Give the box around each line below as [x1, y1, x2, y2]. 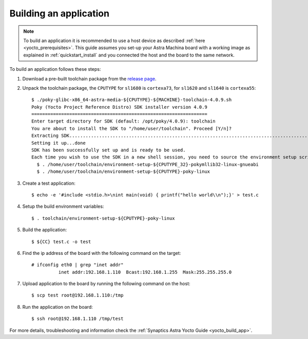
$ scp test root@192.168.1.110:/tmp [31, 292, 124, 298]
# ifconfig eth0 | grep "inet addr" [31, 262, 124, 268]
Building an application [9, 8, 110, 19]
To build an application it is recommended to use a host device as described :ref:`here [23, 37, 205, 44]
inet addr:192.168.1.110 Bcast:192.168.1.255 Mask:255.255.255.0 [58, 269, 232, 275]
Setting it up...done [31, 140, 86, 146]
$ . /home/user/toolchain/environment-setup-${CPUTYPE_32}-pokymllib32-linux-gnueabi [36, 162, 259, 167]
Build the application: [22, 227, 67, 233]
